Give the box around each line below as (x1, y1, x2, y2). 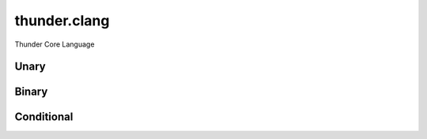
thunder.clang (14, 12, 110, 29)
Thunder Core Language (14, 39, 95, 49)
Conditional (14, 111, 74, 124)
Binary (14, 85, 48, 99)
